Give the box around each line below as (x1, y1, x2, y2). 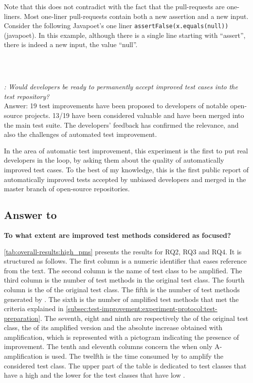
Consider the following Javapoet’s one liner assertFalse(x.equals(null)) (4, 20, 229, 31)
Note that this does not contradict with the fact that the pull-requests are (4, 1, 225, 11)
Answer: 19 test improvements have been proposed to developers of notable (4, 100, 228, 111)
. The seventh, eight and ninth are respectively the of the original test (40, 313, 249, 323)
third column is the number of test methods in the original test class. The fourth (4, 275, 245, 285)
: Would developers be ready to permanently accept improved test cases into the (4, 82, 238, 92)
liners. (4, 11, 22, 21)
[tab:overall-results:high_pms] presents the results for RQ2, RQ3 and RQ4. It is (4, 246, 242, 256)
